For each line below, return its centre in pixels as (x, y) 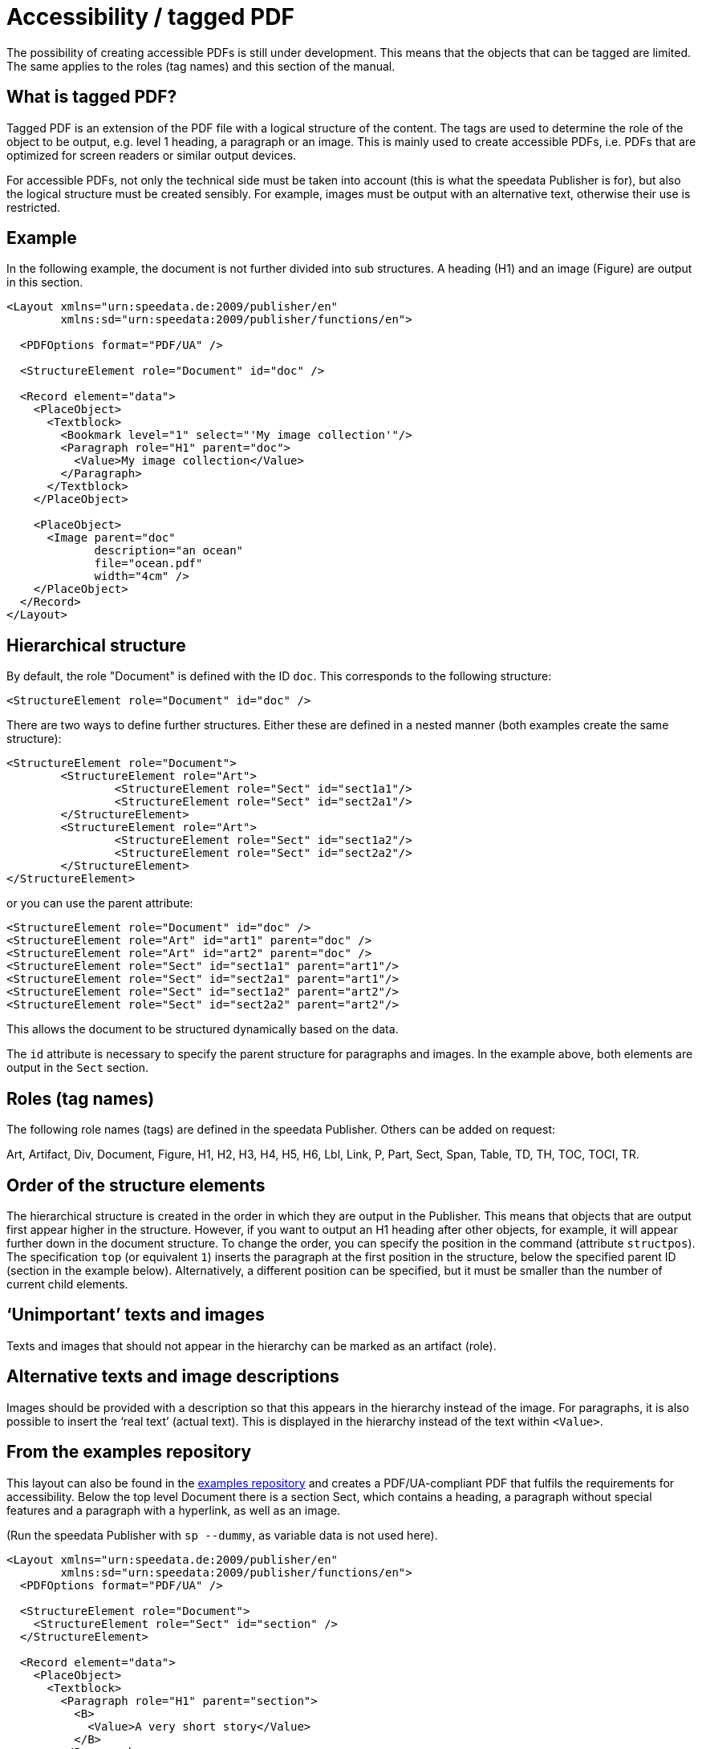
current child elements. (67, 1284)
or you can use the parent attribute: (100, 903)
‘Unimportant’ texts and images (136, 1315)
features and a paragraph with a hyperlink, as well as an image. (174, 1510)
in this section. (45, 282)
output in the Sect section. (78, 1068)
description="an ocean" (169, 551)
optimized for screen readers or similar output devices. (152, 155)
